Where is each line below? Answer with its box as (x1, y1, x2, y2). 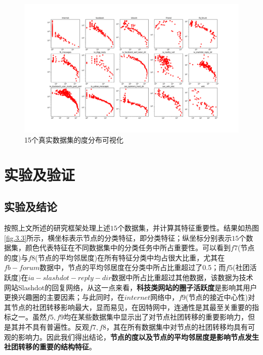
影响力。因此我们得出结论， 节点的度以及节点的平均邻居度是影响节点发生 (18, 331, 259, 342)
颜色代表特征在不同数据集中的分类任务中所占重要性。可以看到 (25, 242, 231, 253)
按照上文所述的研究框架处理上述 (4, 223, 110, 233)
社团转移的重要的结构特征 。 (4, 341, 96, 352)
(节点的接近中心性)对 (186, 292, 255, 302)
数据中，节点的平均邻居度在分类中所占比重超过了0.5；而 (39, 262, 226, 273)
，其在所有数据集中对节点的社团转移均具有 (106, 321, 248, 332)
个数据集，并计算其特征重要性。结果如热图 (117, 223, 259, 233)
